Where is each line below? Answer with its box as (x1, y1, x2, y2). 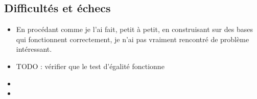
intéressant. (16, 44, 52, 54)
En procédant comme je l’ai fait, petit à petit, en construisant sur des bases (16, 24, 253, 35)
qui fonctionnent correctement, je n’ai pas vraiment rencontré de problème (16, 34, 249, 44)
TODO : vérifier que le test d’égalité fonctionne (16, 60, 165, 71)
